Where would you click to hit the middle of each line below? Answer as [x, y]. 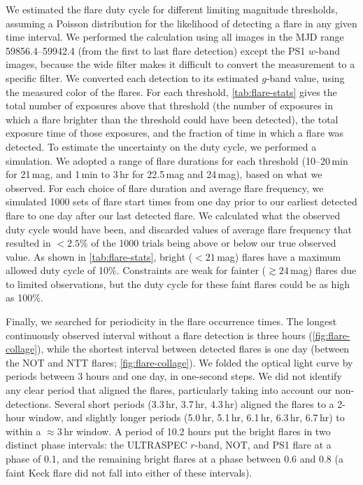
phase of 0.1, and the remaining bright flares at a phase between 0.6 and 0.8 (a [175, 458]
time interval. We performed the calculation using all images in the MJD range [175, 37]
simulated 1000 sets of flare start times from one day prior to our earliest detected [181, 201]
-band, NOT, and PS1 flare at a [263, 445]
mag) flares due [323, 270]
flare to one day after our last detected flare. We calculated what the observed [173, 215]
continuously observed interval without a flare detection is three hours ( [159, 335]
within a [23, 431]
